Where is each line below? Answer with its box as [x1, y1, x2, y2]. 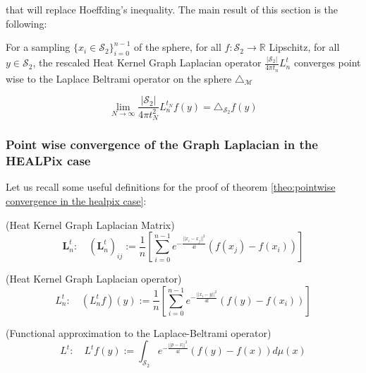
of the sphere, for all [134, 40, 221, 54]
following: [6, 16, 47, 30]
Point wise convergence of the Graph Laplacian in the [6, 136, 318, 153]
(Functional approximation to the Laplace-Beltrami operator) [6, 325, 272, 340]
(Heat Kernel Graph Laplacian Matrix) [6, 217, 175, 232]
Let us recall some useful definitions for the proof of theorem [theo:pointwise [6, 179, 336, 194]
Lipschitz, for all [269, 40, 340, 54]
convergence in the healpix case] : [6, 194, 147, 208]
